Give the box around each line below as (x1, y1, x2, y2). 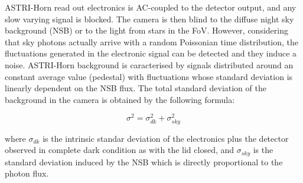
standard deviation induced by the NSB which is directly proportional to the (5, 155, 283, 168)
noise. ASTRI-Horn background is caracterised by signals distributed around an (5, 58, 294, 71)
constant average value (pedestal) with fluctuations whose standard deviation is (5, 70, 293, 82)
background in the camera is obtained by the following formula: (5, 93, 235, 105)
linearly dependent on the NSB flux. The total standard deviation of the (5, 82, 266, 94)
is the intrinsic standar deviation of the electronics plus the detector (43, 132, 289, 144)
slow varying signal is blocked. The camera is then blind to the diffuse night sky (5, 12, 294, 25)
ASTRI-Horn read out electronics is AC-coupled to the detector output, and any (5, 1, 297, 13)
